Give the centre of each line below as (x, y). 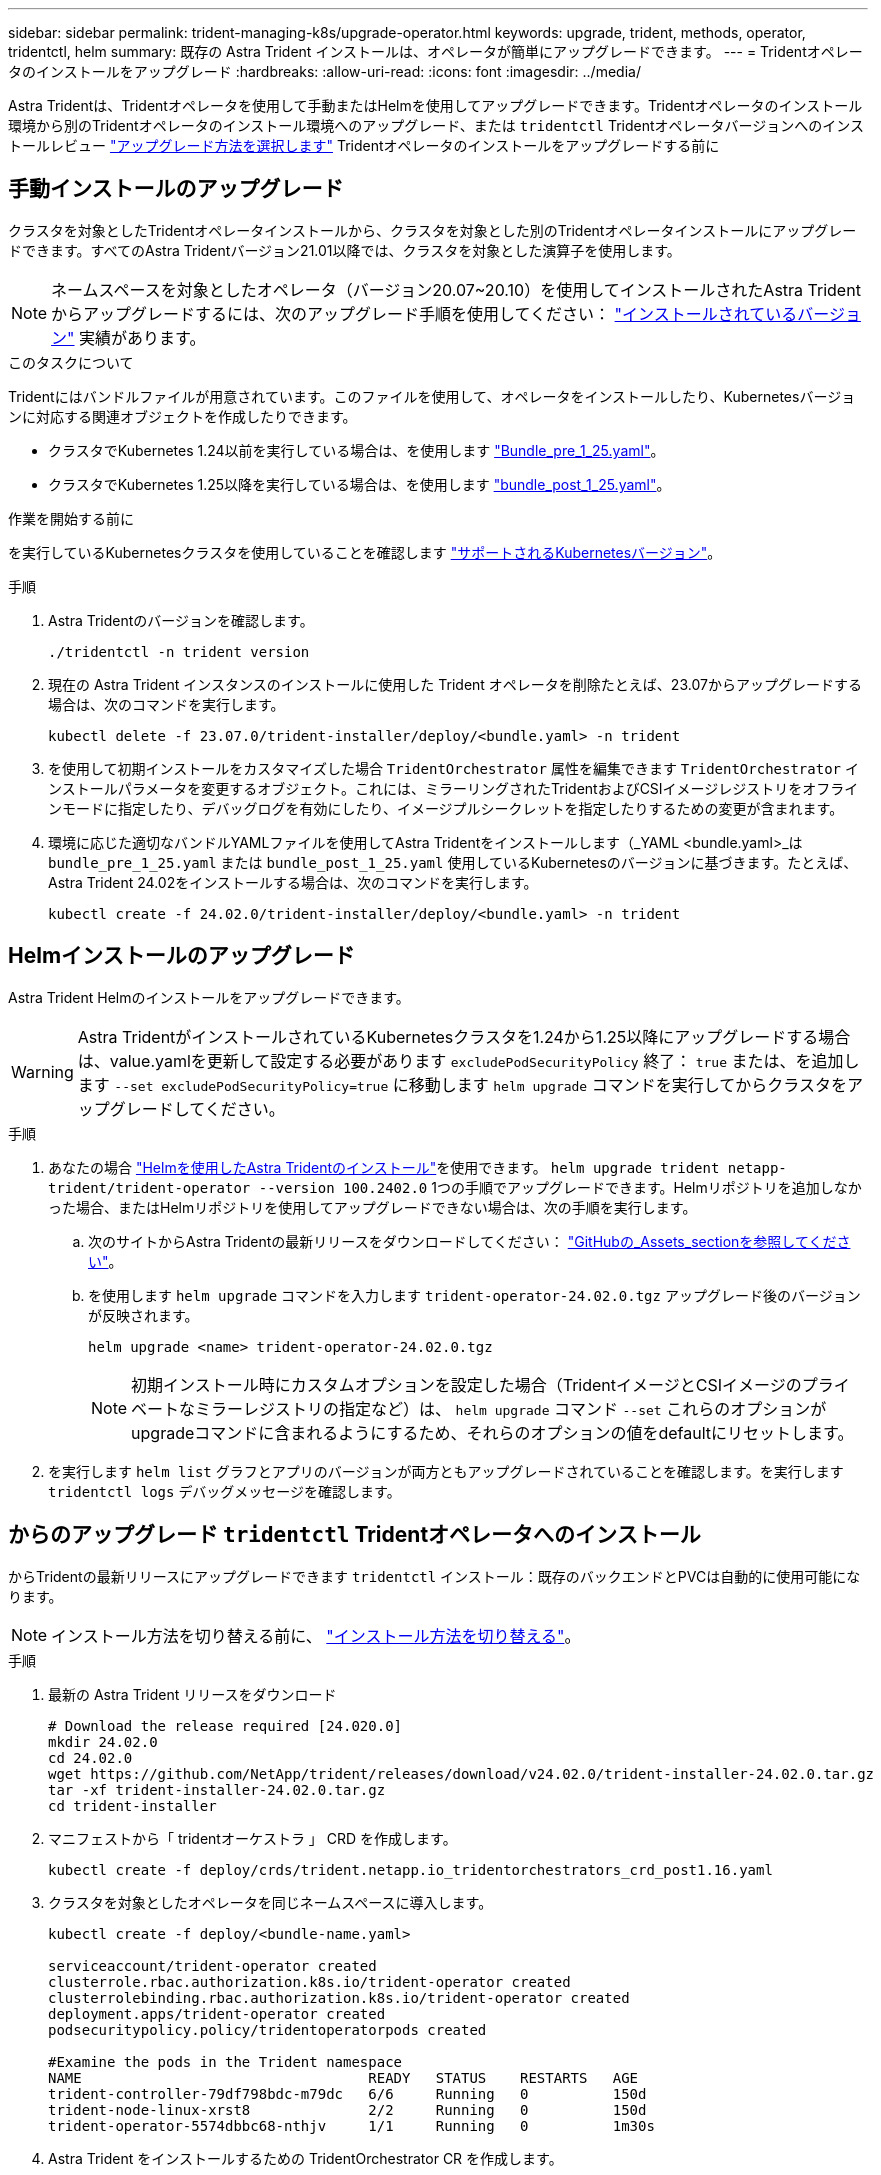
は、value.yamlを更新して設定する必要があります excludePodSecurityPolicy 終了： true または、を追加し (468, 1060)
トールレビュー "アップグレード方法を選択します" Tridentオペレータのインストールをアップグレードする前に (364, 145)
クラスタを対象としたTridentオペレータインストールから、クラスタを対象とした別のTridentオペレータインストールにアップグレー (432, 230)
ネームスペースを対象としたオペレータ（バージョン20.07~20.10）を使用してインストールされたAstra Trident (456, 289)
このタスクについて (71, 362)
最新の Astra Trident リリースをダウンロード (192, 1694)
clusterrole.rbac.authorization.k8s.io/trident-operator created (309, 1981)
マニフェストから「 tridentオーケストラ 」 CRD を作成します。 (252, 1838)
